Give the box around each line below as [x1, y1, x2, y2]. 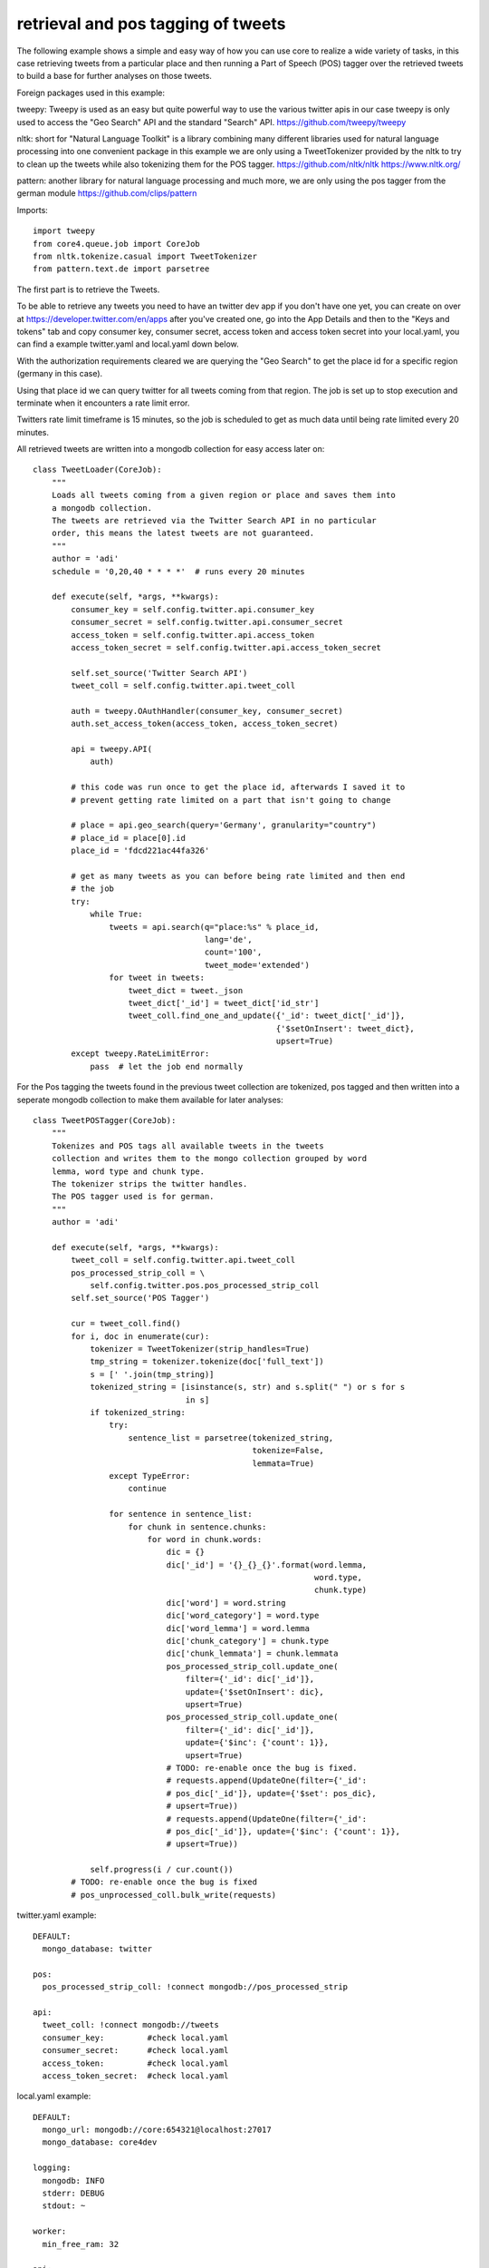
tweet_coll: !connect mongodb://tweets [42, 2019, 219, 2030]
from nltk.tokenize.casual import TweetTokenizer [33, 251, 258, 262]
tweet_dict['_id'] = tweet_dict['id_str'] [128, 998, 320, 1008]
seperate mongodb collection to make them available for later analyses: [16, 1094, 284, 1105]
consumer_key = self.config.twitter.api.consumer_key [71, 604, 315, 614]
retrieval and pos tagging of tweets [16, 14, 286, 34]
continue [128, 1483, 168, 1494]
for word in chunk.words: [147, 1534, 263, 1544]
